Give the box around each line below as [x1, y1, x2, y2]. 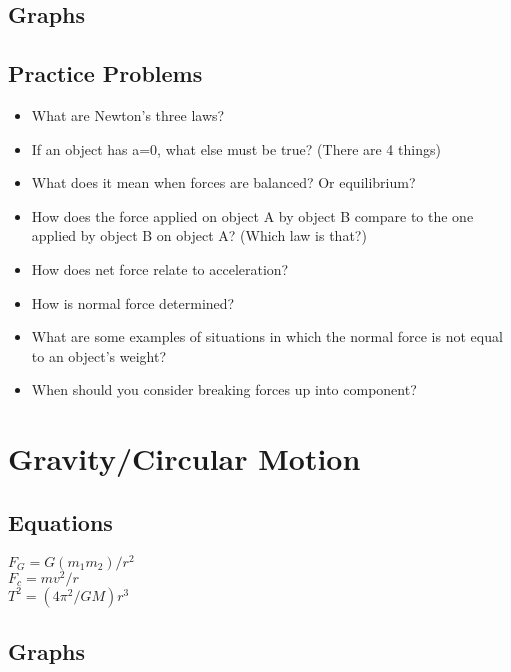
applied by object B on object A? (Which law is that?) [31, 225, 367, 246]
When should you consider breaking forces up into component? [31, 379, 417, 400]
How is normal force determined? [31, 292, 235, 313]
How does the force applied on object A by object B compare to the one [31, 205, 474, 226]
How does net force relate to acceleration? [31, 258, 289, 279]
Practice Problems [8, 58, 203, 89]
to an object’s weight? [31, 345, 167, 366]
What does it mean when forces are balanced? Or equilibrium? [31, 172, 416, 193]
